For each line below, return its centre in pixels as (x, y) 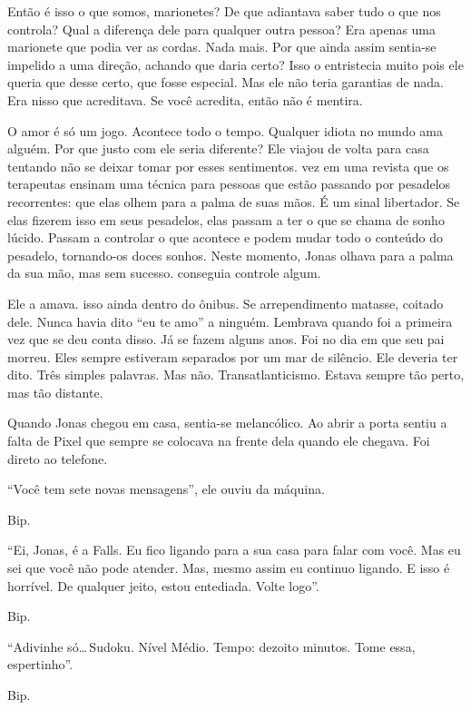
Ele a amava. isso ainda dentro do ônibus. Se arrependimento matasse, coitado (226, 303)
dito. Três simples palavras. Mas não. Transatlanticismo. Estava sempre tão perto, (236, 375)
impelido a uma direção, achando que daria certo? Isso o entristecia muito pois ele (235, 64)
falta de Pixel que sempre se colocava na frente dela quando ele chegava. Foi (219, 441)
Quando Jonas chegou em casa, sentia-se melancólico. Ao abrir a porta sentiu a (227, 423)
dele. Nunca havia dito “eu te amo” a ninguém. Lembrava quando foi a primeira (230, 321)
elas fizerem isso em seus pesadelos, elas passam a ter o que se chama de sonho (226, 219)
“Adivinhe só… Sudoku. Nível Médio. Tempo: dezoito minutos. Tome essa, (211, 646)
